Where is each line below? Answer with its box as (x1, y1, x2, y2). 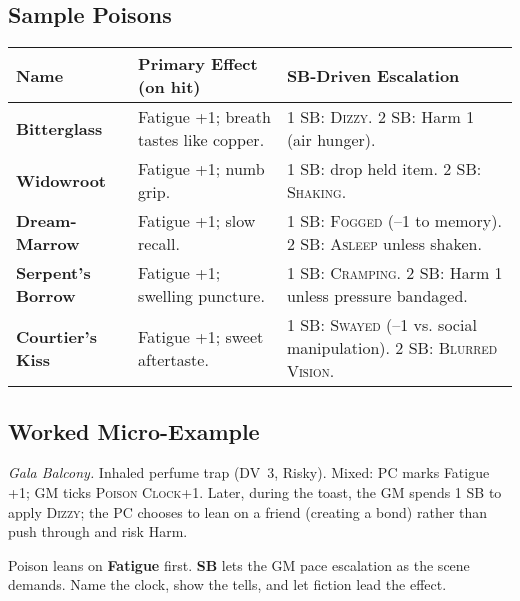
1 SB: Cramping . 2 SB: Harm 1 (286, 261, 503, 285)
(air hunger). (286, 128, 376, 152)
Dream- (16, 209, 77, 233)
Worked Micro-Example (8, 415, 260, 446)
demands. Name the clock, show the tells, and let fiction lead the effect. (8, 574, 447, 595)
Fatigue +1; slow (138, 209, 256, 233)
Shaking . (286, 180, 347, 204)
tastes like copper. (138, 128, 265, 152)
